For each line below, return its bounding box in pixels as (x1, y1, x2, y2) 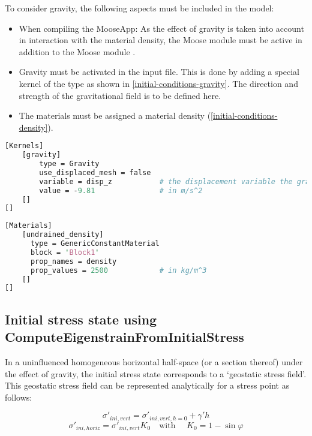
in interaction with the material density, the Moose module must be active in (19, 34, 302, 46)
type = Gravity (39, 160, 100, 169)
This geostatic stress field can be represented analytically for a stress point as (5, 379, 290, 392)
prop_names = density (30, 257, 117, 266)
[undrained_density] (22, 230, 104, 239)
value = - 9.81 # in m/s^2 (39, 186, 203, 195)
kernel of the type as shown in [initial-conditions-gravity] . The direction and (19, 77, 298, 89)
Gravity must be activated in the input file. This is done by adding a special (19, 65, 299, 78)
